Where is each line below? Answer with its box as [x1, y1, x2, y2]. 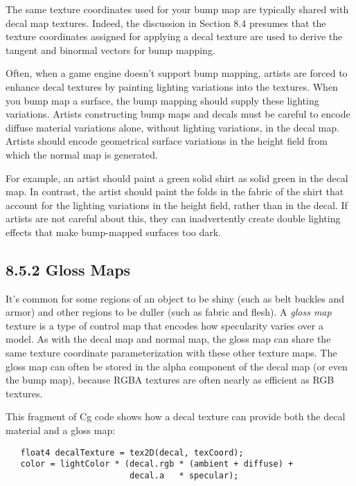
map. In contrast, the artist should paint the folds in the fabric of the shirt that [6, 184, 344, 199]
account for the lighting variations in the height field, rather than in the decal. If [6, 197, 348, 212]
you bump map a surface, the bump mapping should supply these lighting [6, 93, 319, 107]
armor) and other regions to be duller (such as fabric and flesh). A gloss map [6, 305, 332, 319]
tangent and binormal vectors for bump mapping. [6, 42, 215, 57]
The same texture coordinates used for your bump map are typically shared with [6, 2, 349, 16]
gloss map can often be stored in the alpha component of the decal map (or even [6, 359, 348, 373]
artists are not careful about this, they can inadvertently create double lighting [6, 211, 341, 226]
